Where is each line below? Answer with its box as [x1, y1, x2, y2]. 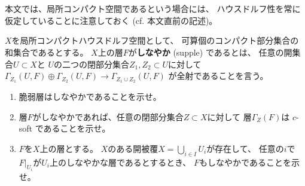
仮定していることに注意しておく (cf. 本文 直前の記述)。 [5, 14, 218, 26]
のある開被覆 [108, 142, 158, 154]
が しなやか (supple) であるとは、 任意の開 [128, 45, 292, 58]
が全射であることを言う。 [168, 69, 269, 82]
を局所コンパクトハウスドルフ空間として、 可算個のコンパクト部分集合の [11, 34, 299, 47]
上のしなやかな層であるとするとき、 [49, 155, 191, 168]
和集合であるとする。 [5, 45, 89, 58]
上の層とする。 [39, 142, 98, 154]
